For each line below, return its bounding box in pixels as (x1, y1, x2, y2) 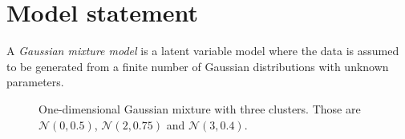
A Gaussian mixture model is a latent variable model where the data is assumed (6, 42, 399, 59)
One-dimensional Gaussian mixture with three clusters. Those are (38, 100, 361, 117)
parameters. (6, 73, 64, 90)
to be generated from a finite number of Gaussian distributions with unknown (6, 58, 389, 74)
